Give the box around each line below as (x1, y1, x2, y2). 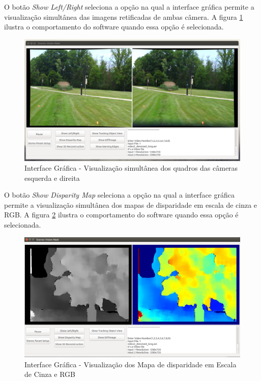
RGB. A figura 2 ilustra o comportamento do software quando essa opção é (4, 209, 239, 220)
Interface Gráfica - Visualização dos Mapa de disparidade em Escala (24, 359, 237, 369)
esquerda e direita (24, 172, 80, 183)
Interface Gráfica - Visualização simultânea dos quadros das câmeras (24, 163, 238, 173)
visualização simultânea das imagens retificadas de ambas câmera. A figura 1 (4, 11, 243, 22)
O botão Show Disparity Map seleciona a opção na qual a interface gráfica (4, 189, 235, 200)
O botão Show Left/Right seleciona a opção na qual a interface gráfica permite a (4, 2, 254, 12)
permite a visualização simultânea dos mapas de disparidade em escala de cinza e (4, 199, 257, 210)
